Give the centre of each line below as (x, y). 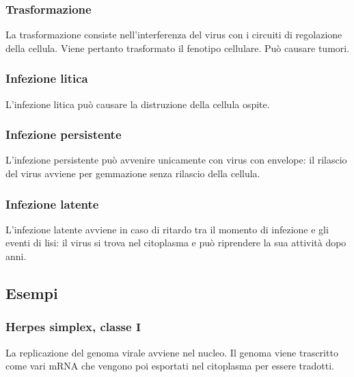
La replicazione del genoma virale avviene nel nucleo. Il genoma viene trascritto (172, 352)
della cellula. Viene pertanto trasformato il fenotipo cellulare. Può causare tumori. (178, 48)
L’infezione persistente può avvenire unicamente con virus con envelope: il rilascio (176, 160)
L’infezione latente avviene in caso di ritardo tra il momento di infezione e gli (167, 229)
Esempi (32, 293)
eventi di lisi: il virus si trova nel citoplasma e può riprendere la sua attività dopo (176, 243)
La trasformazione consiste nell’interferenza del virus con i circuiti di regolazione (174, 35)
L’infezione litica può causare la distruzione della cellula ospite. (138, 104)
